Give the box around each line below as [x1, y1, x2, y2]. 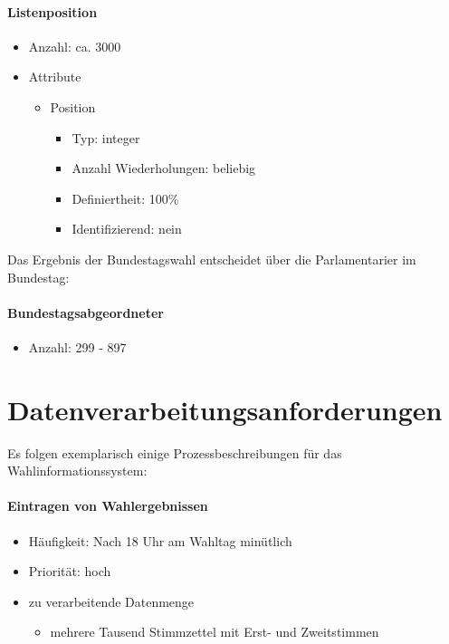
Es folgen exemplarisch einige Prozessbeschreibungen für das [7, 443, 342, 462]
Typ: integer [72, 128, 140, 147]
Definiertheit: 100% [72, 188, 179, 207]
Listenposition [7, 2, 98, 21]
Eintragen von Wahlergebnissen [7, 496, 208, 515]
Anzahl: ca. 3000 [28, 36, 121, 55]
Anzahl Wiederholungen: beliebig [72, 159, 256, 178]
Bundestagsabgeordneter [7, 303, 164, 322]
